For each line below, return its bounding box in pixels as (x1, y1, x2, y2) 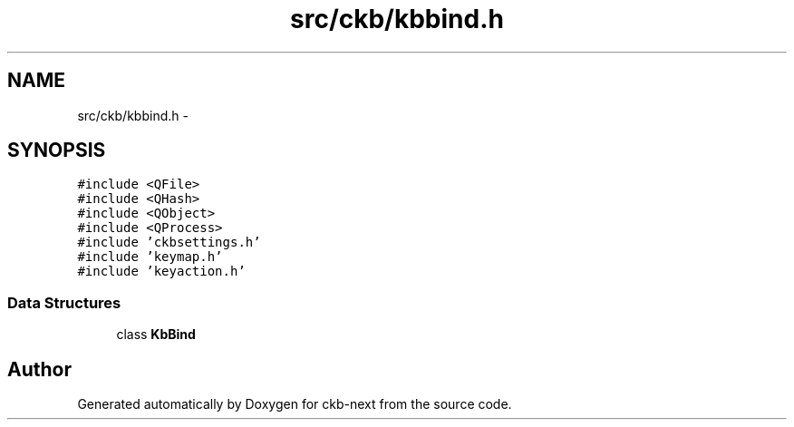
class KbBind (116, 326, 196, 343)
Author (7, 357, 72, 381)
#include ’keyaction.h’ (77, 264, 246, 279)
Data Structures (7, 293, 121, 312)
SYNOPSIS (7, 139, 106, 162)
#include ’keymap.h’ (77, 249, 223, 265)
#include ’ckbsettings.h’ (77, 235, 261, 250)
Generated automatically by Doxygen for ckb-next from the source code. (77, 396, 512, 412)
